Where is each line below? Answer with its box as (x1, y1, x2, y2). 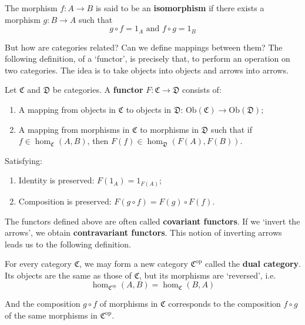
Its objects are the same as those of (5, 269, 132, 281)
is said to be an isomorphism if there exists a (95, 2, 264, 14)
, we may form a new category (79, 257, 188, 270)
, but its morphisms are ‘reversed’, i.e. (139, 269, 276, 281)
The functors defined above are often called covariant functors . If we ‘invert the (5, 215, 300, 227)
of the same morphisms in (5, 309, 98, 321)
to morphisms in (140, 123, 199, 135)
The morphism (5, 2, 58, 14)
